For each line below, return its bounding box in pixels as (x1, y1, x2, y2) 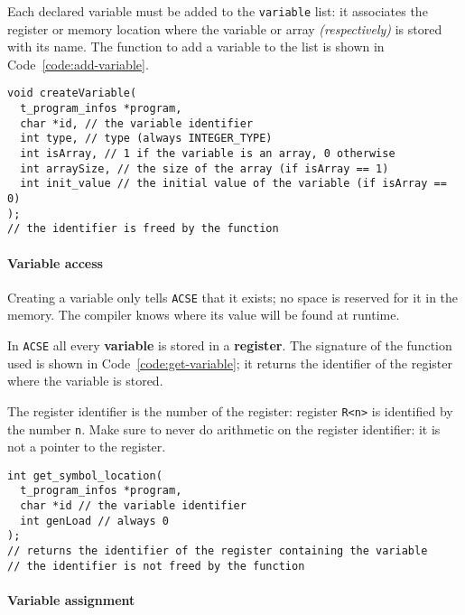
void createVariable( (7, 87, 137, 100)
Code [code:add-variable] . (7, 54, 149, 73)
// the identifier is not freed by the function (7, 559, 305, 573)
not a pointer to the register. (7, 437, 166, 456)
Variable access (7, 253, 103, 272)
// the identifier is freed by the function (7, 222, 279, 236)
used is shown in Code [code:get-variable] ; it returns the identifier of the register (7, 353, 452, 372)
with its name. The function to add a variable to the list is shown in (7, 37, 385, 56)
